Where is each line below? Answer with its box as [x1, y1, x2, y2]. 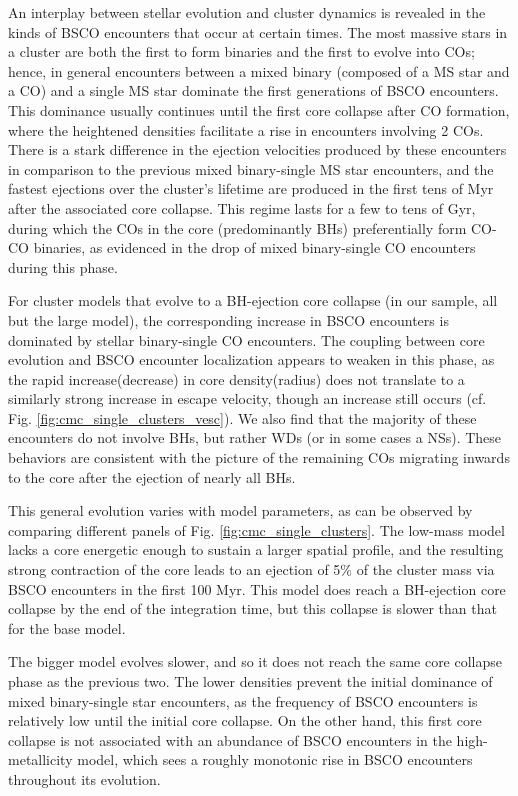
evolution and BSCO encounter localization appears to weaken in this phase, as [8, 349, 495, 370]
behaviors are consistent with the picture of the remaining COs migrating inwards [8, 447, 510, 468]
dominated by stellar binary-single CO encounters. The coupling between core [8, 329, 485, 350]
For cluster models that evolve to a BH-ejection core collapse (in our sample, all [8, 290, 498, 311]
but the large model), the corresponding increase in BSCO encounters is [8, 309, 449, 330]
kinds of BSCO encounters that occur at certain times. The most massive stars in [8, 21, 508, 42]
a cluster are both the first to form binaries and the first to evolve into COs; [8, 41, 475, 62]
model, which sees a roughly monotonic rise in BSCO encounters [77, 749, 473, 770]
